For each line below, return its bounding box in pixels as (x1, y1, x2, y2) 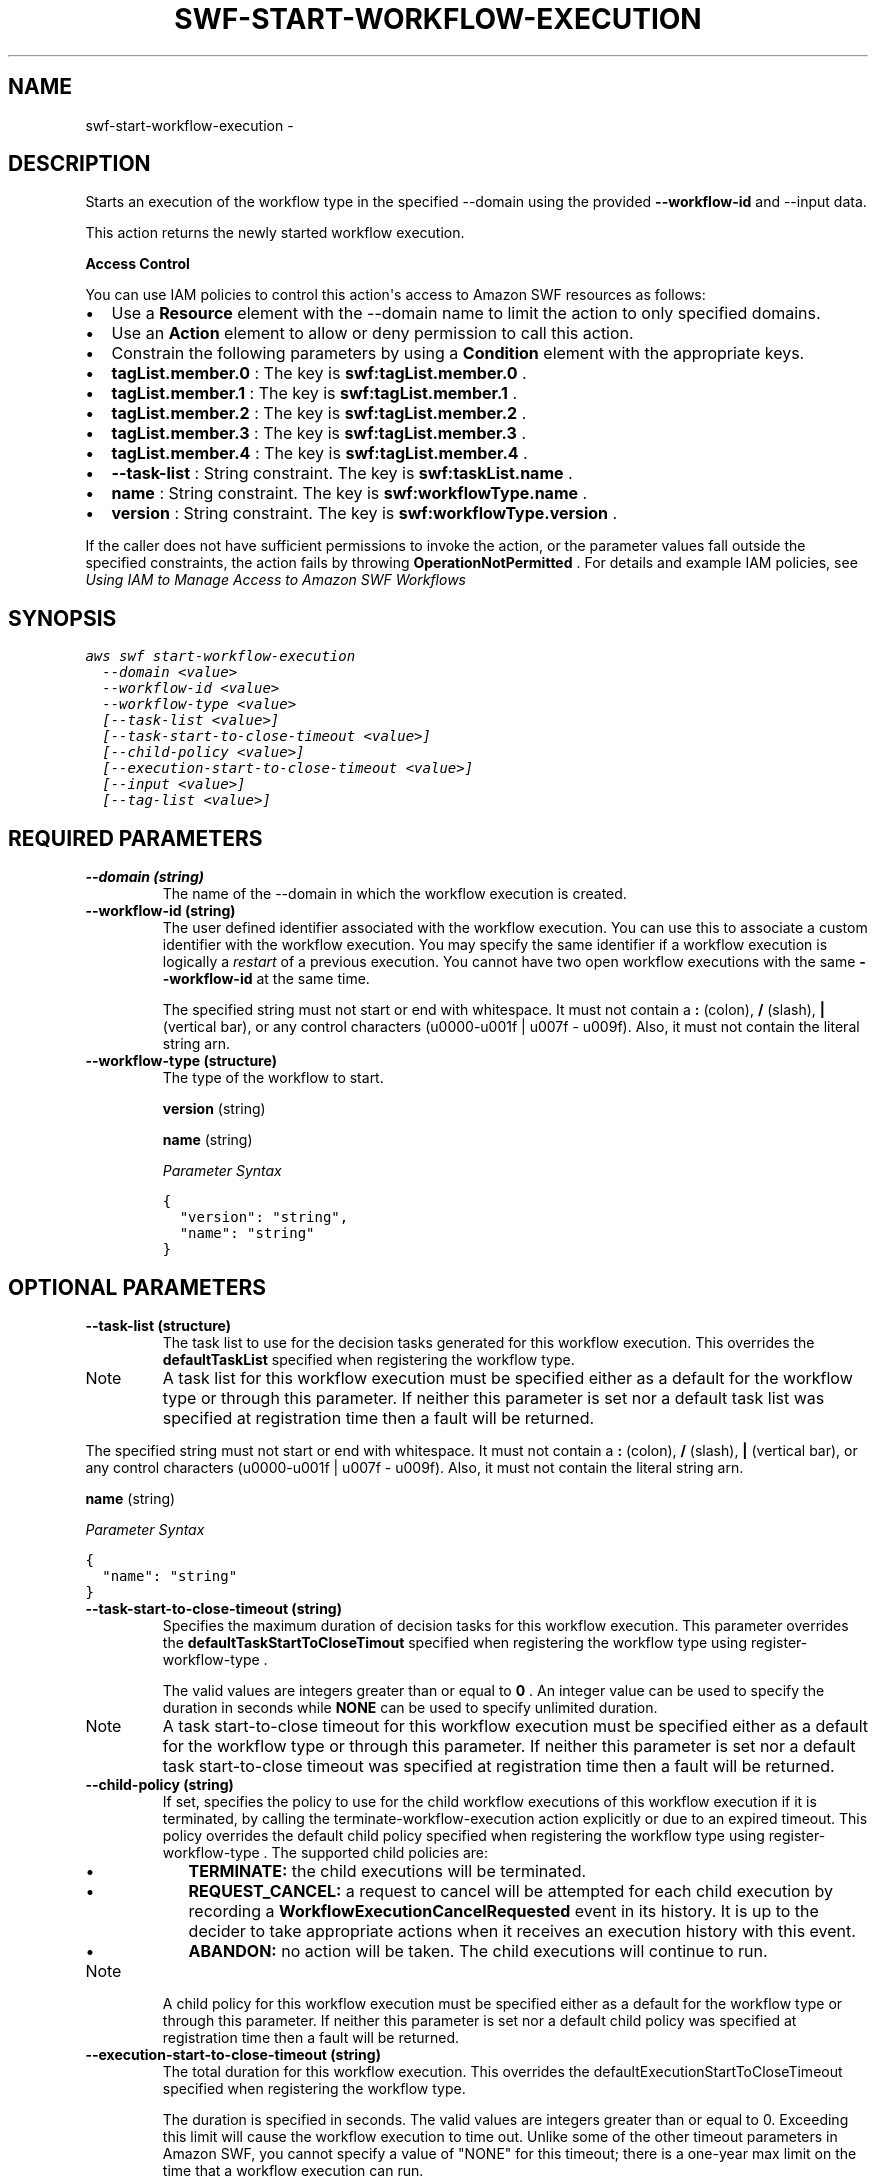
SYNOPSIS (8, 605, 117, 631)
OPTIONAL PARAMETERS (8, 1274, 267, 1300)
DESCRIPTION (8, 151, 151, 177)
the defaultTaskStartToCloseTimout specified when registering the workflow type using (162, 1633, 747, 1651)
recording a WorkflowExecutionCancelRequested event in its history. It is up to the (188, 1900, 819, 1921)
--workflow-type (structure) (85, 1052, 277, 1070)
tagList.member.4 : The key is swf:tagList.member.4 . (111, 443, 528, 464)
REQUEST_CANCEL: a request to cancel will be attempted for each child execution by (188, 1880, 834, 1901)
